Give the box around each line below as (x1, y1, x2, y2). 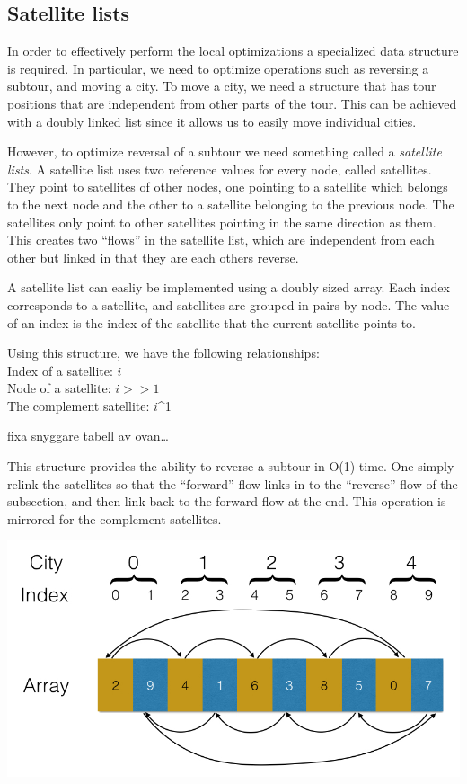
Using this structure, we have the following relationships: (7, 343, 320, 362)
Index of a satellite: (7, 361, 113, 379)
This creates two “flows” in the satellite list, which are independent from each (7, 230, 435, 249)
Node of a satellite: (7, 379, 111, 397)
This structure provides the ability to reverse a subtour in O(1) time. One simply (7, 457, 454, 476)
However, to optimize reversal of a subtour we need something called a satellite (7, 142, 442, 161)
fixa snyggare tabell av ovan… (7, 426, 169, 445)
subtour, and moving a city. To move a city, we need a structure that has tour (7, 76, 436, 95)
